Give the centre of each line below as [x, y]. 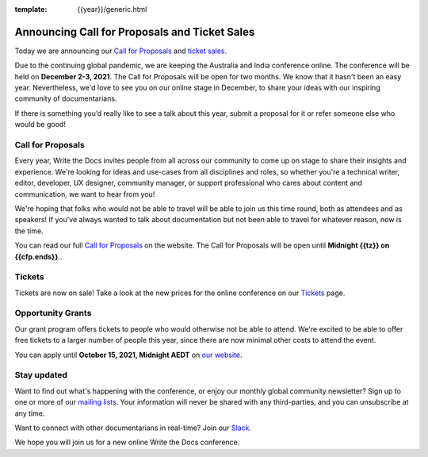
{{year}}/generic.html [112, 9]
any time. [30, 413]
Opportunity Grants [53, 313]
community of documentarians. [66, 98]
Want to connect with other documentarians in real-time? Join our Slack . [133, 428]
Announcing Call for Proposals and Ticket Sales [135, 32]
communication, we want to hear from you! [85, 194]
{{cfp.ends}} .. [38, 256]
